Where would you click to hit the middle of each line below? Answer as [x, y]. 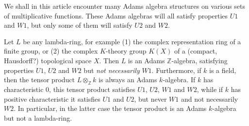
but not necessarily [112, 70]
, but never [150, 99]
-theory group [126, 51]
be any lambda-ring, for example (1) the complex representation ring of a [132, 41]
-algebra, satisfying [199, 60]
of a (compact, [196, 51]
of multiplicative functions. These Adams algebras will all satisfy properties [116, 15]
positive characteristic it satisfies [52, 99]
